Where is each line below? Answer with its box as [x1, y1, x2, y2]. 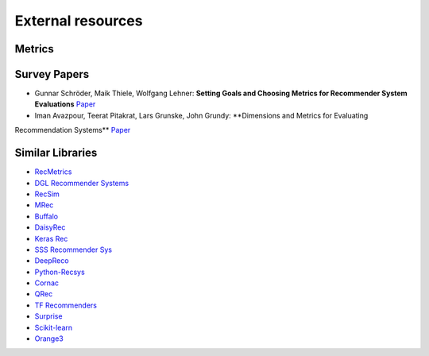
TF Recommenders [34, 300, 97, 310]
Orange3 [34, 334, 64, 343]
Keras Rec [34, 234, 68, 243]
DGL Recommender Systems [34, 178, 129, 188]
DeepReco [34, 256, 69, 265]
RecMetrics [34, 167, 72, 176]
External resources [14, 12, 143, 29]
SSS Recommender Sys [34, 245, 113, 254]
